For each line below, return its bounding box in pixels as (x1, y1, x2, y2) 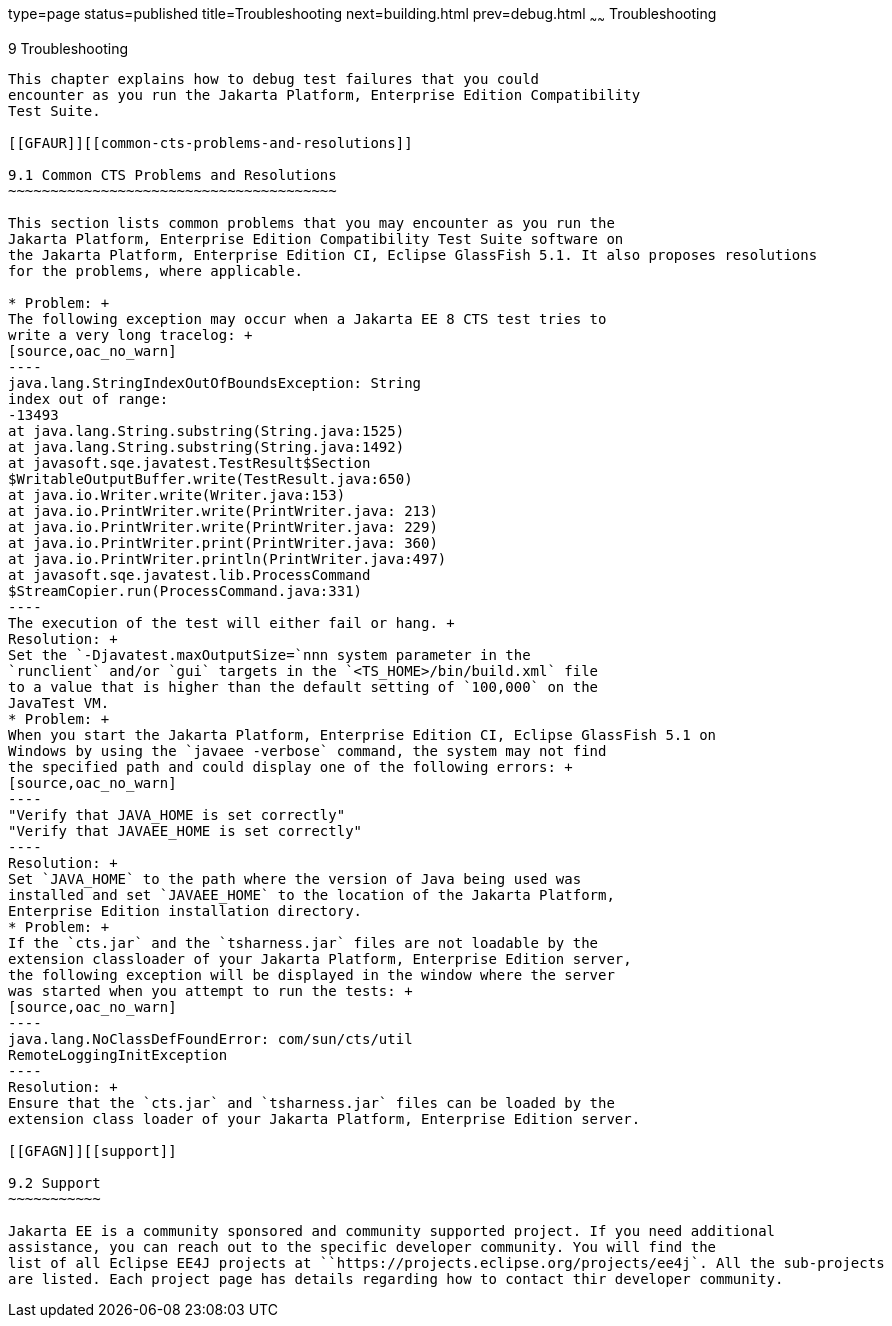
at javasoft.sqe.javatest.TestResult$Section (8, 454, 371, 471)
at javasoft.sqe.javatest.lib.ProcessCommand (8, 566, 371, 583)
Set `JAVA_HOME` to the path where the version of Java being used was (8, 870, 582, 887)
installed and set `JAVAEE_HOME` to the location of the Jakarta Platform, (8, 886, 615, 903)
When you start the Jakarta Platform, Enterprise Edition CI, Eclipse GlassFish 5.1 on (8, 726, 717, 743)
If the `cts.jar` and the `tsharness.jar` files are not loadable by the (8, 934, 599, 951)
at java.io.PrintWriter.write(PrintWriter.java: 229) (8, 518, 438, 535)
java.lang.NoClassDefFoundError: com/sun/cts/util (8, 1030, 413, 1047)
